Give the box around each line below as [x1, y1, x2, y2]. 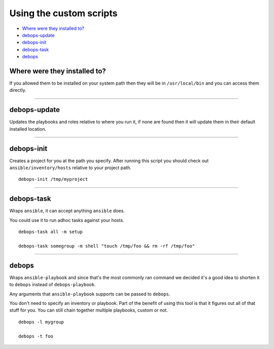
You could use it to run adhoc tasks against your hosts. [9, 217, 124, 223]
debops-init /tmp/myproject [18, 176, 88, 182]
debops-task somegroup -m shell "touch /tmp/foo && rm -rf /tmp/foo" [18, 243, 195, 249]
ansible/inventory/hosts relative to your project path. [9, 165, 131, 171]
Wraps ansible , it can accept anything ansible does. [9, 208, 125, 214]
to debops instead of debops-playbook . [9, 282, 96, 288]
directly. [9, 87, 26, 93]
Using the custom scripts [9, 8, 118, 19]
